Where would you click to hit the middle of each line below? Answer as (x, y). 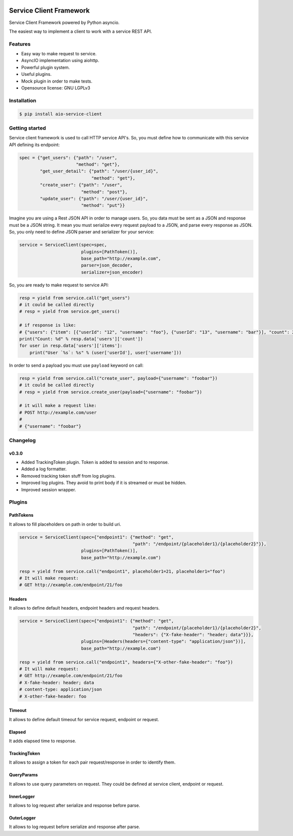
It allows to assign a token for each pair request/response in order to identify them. (92, 762)
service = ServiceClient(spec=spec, (63, 245)
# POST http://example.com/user (58, 412)
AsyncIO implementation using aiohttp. (60, 61)
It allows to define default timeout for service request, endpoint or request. (84, 719)
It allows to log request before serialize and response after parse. (74, 827)
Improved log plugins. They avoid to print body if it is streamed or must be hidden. (104, 483)
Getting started (28, 128)
